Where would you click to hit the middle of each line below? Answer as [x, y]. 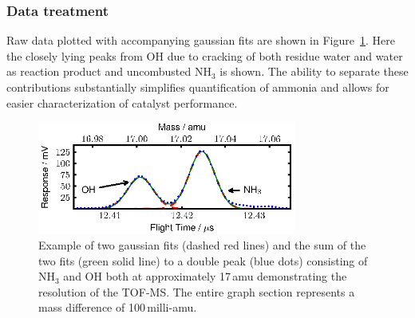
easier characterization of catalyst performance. [122, 102]
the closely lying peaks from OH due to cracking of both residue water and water [205, 55]
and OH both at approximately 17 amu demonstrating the [205, 276]
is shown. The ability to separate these [314, 71]
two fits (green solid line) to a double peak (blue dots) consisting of [203, 260]
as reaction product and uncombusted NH [109, 71]
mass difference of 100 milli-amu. [118, 307]
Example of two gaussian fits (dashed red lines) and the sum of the [202, 245]
